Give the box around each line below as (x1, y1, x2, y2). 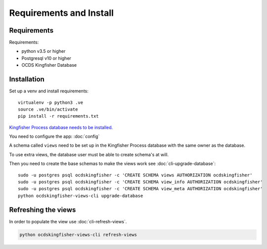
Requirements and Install (9, 7, 114, 18)
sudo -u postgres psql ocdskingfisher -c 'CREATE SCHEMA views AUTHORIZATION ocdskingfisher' (18, 172, 253, 178)
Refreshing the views (9, 206, 76, 214)
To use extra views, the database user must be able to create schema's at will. (9, 151, 169, 158)
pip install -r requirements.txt (18, 114, 99, 119)
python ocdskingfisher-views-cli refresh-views (19, 232, 137, 237)
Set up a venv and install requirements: (9, 88, 89, 94)
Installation (9, 75, 44, 83)
